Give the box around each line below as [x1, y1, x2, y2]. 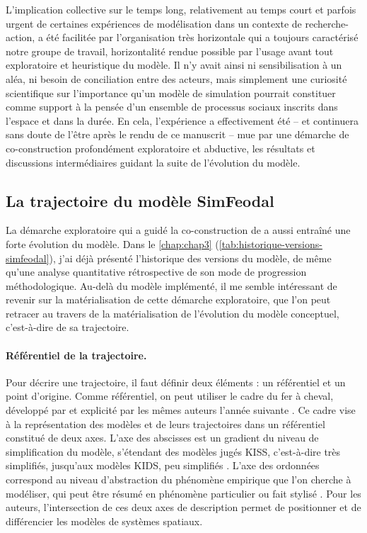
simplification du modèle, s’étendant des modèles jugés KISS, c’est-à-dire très [6, 444, 341, 459]
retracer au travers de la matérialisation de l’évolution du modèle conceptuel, [6, 305, 339, 320]
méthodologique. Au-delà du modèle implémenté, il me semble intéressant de [6, 278, 337, 293]
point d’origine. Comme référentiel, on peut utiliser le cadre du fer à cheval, [6, 388, 334, 403]
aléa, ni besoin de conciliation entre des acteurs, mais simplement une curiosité [6, 71, 347, 86]
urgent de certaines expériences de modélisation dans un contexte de [6, 16, 302, 30]
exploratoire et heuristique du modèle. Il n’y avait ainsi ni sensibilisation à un [6, 57, 342, 72]
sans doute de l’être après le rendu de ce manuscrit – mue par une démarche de [6, 127, 349, 142]
